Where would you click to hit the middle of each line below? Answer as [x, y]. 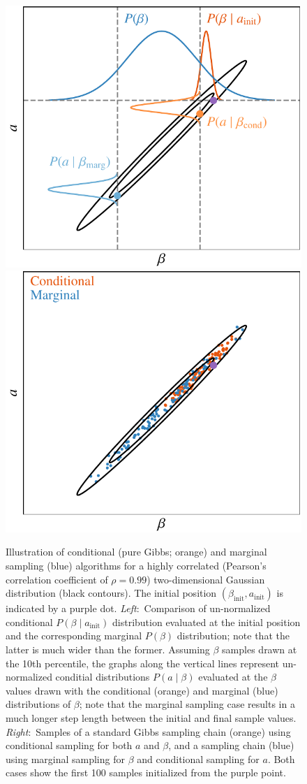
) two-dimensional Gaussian [206, 579]
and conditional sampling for [198, 758]
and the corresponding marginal [74, 636]
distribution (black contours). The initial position [111, 593]
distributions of [38, 704]
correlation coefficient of [57, 579]
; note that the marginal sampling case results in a [187, 704]
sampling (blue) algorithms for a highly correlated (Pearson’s [136, 565]
